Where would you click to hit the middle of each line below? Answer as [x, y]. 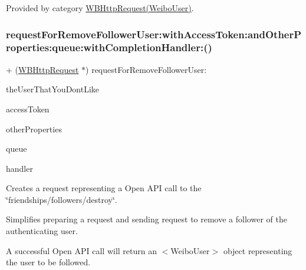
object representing [258, 250]
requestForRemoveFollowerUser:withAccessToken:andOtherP [154, 34]
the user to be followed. [48, 262]
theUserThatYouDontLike [53, 89]
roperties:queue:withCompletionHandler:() [109, 47]
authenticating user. [42, 231]
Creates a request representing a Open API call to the [104, 188]
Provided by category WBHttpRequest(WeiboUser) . [100, 8]
